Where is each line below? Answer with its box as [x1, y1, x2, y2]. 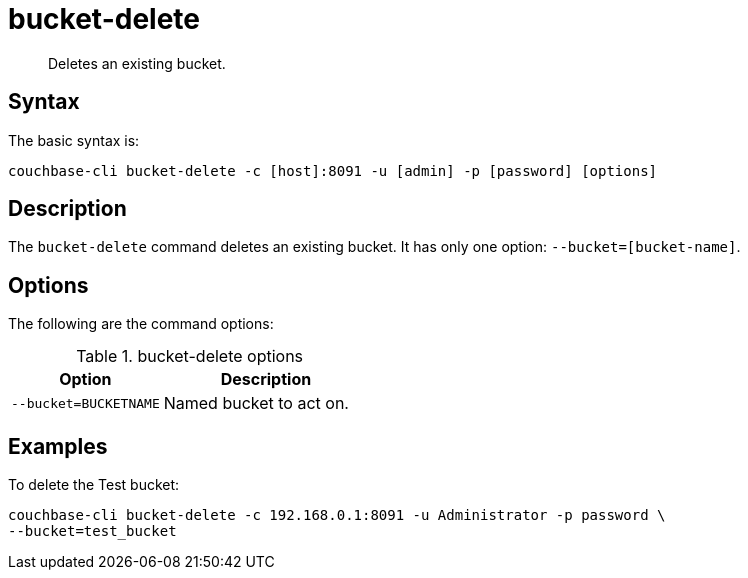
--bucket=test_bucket [8, 523, 177, 540]
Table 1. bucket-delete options [76, 346, 304, 367]
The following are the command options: [8, 315, 274, 333]
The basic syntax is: [8, 131, 140, 149]
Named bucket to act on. [163, 393, 349, 414]
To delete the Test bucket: [8, 476, 180, 494]
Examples [8, 433, 108, 459]
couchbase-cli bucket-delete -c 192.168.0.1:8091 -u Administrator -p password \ [8, 507, 666, 524]
